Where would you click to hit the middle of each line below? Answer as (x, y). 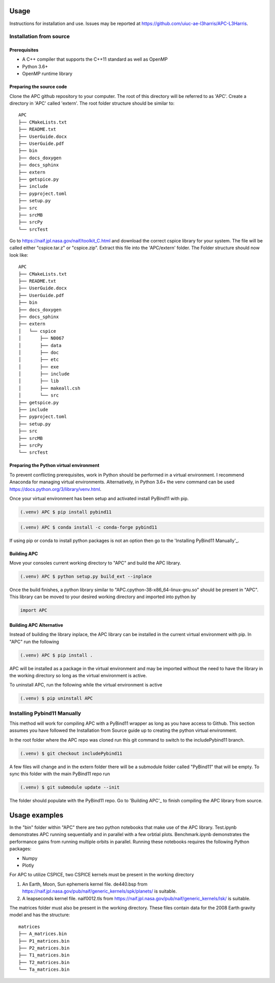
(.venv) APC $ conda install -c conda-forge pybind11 (89, 527)
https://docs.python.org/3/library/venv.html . (56, 489)
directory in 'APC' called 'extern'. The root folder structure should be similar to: (92, 103)
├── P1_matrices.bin (44, 941)
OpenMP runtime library (47, 73)
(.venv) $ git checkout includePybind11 (71, 753)
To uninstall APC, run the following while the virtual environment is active (86, 685)
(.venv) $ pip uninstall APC (57, 698)
